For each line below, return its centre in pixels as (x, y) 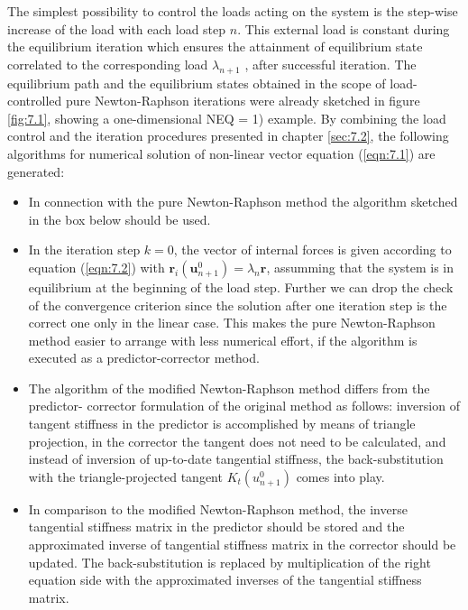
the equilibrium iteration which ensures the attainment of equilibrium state (215, 46)
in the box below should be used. (119, 219)
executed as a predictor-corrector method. (144, 358)
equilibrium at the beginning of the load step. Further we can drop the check (241, 287)
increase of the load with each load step (117, 28)
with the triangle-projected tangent (125, 476)
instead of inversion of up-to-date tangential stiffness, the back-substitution (236, 459)
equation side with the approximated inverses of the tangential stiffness (225, 580)
